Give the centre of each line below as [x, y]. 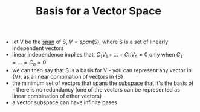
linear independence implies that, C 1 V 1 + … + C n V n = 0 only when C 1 [97, 55]
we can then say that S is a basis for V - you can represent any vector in [102, 70]
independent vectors [38, 48]
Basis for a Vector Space [98, 11]
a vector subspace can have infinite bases [65, 102]
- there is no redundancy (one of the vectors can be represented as [96, 89]
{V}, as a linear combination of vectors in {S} [68, 76]
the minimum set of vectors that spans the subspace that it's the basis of [103, 83]
